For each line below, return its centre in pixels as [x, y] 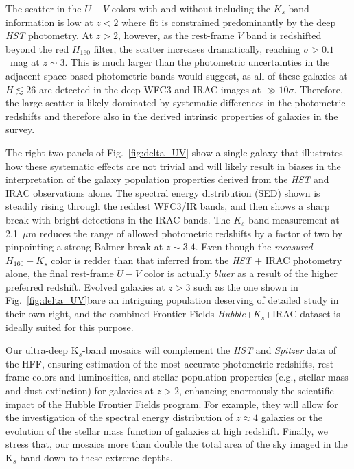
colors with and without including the [191, 8]
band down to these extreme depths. [96, 457]
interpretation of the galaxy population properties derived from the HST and [167, 179]
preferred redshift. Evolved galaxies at [85, 286]
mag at [25, 62]
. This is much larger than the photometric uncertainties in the [197, 62]
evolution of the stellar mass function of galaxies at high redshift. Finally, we [167, 430]
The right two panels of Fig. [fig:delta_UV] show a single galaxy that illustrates [174, 152]
